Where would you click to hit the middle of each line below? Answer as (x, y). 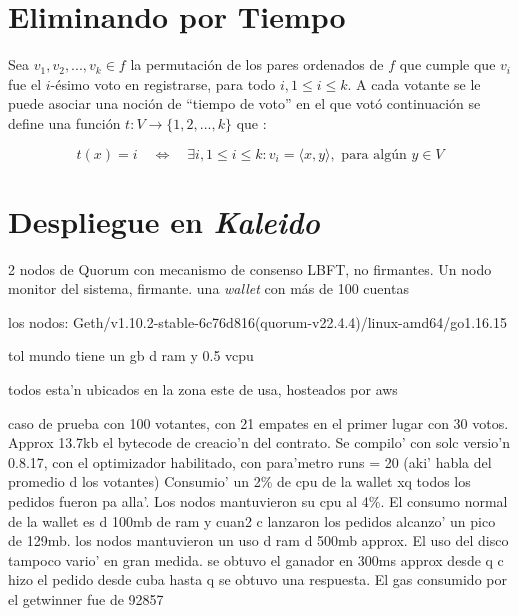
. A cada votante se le (414, 83)
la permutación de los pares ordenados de (257, 64)
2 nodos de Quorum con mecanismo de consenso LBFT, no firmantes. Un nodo (250, 268)
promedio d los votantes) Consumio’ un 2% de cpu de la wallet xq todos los (239, 481)
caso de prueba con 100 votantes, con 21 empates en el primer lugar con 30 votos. (258, 422)
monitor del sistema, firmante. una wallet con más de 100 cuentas (208, 288)
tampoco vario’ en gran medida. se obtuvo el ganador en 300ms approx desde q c (256, 559)
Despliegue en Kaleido (164, 221)
